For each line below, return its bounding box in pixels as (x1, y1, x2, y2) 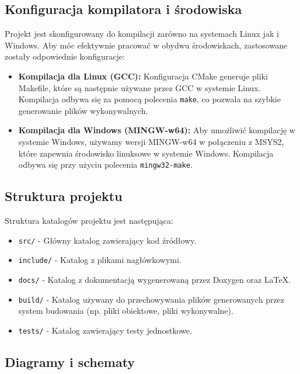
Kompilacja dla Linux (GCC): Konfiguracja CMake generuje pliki (18, 70, 268, 82)
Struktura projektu (5, 187, 123, 205)
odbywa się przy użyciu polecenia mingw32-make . (18, 158, 193, 171)
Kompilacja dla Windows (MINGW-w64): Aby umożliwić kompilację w (18, 124, 295, 136)
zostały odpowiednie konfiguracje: (5, 50, 125, 63)
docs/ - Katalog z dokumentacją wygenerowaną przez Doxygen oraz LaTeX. (18, 273, 291, 285)
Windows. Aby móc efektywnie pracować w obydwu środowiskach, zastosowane (5, 39, 288, 51)
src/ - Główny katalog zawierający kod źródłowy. (18, 234, 197, 246)
